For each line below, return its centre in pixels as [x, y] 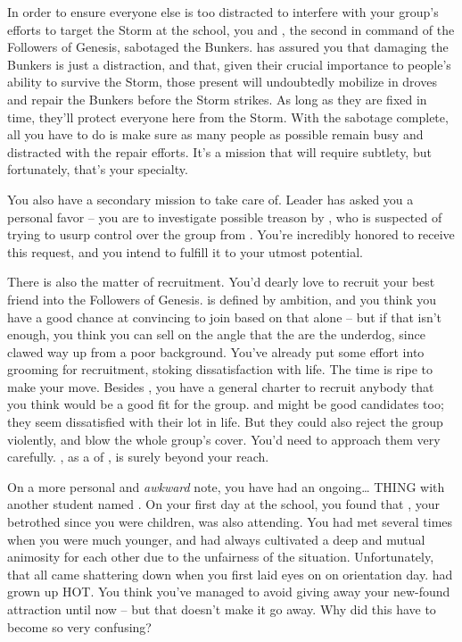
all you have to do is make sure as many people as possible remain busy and [215, 134]
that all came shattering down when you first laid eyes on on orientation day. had [230, 574]
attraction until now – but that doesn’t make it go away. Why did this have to [222, 609]
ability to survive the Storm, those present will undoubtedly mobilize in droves [222, 82]
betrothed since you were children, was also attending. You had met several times [230, 522]
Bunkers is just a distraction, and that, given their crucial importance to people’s [229, 64]
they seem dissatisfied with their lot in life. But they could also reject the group [225, 422]
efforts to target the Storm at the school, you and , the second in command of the [231, 29]
